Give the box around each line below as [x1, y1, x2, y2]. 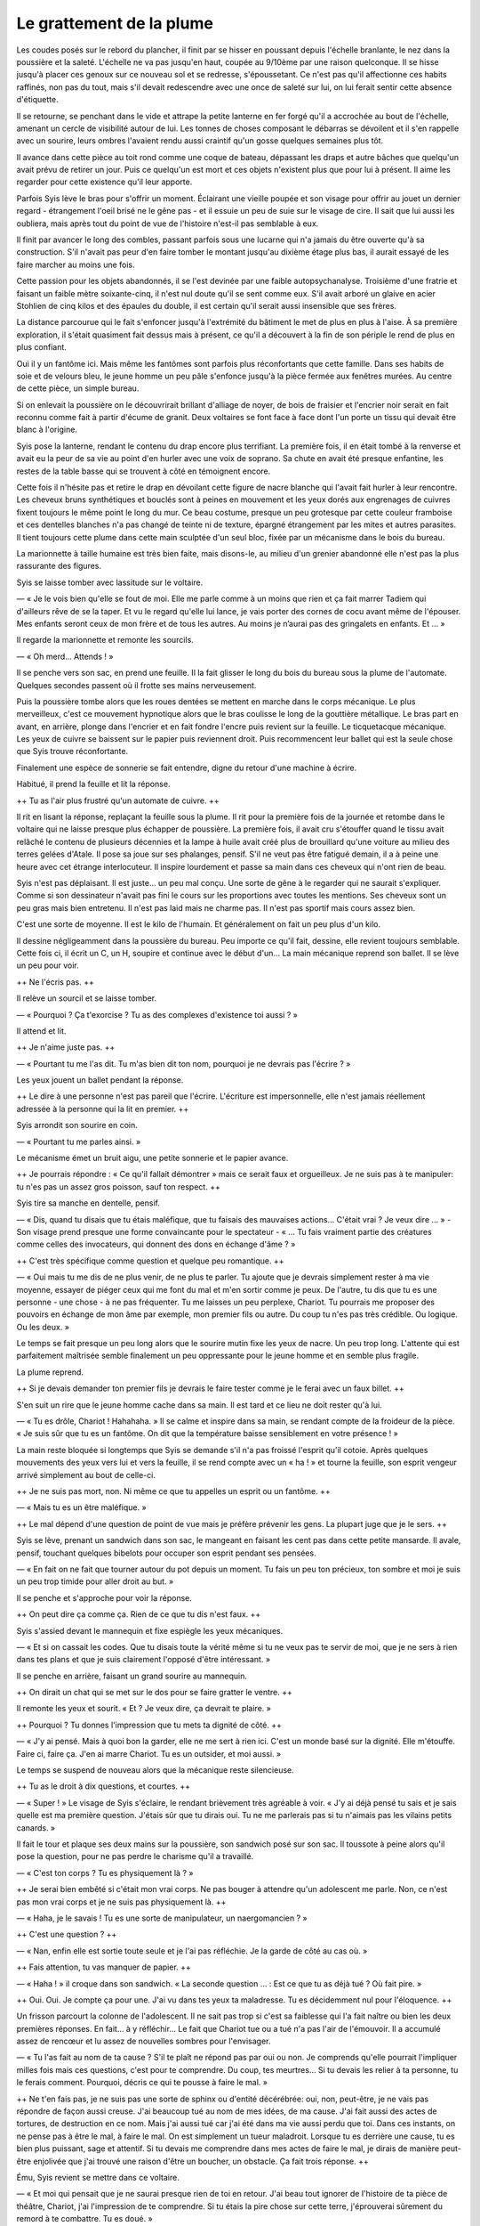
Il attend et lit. [16, 1025, 67, 1036]
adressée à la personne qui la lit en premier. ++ [16, 1103, 189, 1114]
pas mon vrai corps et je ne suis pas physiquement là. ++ [16, 1897, 227, 1907]
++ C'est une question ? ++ [16, 1929, 117, 1940]
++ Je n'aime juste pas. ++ [16, 1042, 116, 1052]
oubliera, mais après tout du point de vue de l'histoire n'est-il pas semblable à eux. [16, 218, 319, 229]
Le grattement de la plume [16, 13, 213, 33]
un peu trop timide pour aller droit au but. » [16, 1576, 174, 1587]
